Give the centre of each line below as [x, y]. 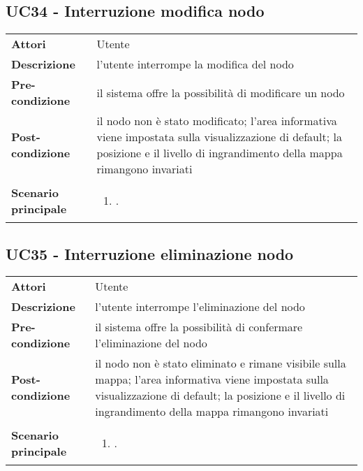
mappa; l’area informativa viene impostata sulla [212, 379]
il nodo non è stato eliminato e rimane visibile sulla [221, 363]
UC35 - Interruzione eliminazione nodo [150, 253]
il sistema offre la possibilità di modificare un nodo [221, 92]
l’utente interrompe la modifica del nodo [195, 64]
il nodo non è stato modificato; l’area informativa [217, 121]
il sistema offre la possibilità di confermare [199, 327]
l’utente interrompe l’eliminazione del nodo [200, 307]
